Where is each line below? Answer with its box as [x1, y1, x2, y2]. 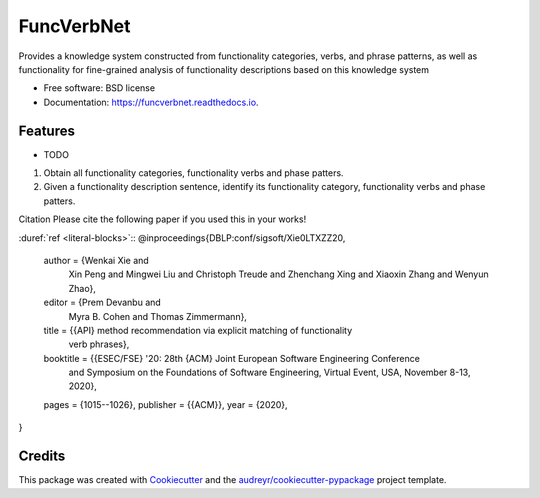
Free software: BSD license [43, 82, 155, 94]
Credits [18, 448, 66, 465]
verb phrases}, [68, 338, 130, 350]
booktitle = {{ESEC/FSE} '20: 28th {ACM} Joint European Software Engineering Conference [43, 352, 420, 364]
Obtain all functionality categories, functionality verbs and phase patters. [43, 167, 344, 179]
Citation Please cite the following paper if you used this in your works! [18, 213, 307, 225]
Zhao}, [68, 282, 97, 294]
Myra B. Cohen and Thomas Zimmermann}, [68, 310, 247, 322]
